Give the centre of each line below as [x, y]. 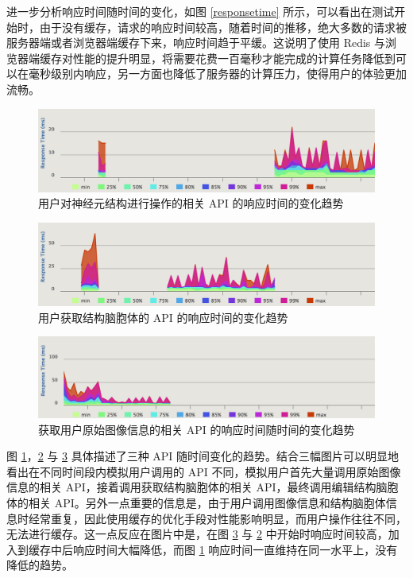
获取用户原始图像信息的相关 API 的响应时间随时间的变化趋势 [197, 429]
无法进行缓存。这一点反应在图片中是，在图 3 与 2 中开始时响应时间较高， [197, 534]
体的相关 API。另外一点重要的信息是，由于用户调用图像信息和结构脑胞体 [196, 502]
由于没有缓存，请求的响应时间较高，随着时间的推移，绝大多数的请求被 [223, 27]
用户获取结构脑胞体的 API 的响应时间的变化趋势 [163, 317]
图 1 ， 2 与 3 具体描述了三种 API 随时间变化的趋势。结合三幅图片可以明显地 [203, 456]
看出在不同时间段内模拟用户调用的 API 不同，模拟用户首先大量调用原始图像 [204, 471]
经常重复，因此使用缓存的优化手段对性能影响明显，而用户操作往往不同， [217, 518]
